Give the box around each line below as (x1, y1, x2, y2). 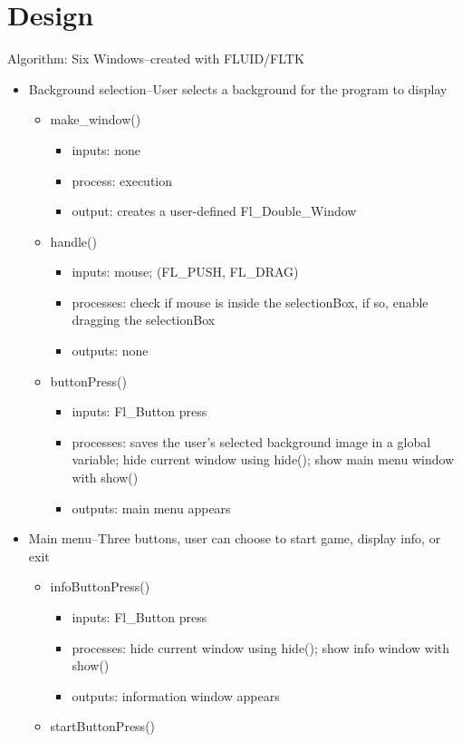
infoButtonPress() (50, 577, 150, 596)
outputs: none (72, 341, 149, 360)
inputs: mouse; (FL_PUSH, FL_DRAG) (72, 262, 299, 281)
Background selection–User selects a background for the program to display (28, 79, 448, 98)
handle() (50, 231, 97, 250)
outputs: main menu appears (72, 498, 231, 517)
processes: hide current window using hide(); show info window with (72, 638, 450, 657)
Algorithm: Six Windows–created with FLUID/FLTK (7, 49, 304, 68)
